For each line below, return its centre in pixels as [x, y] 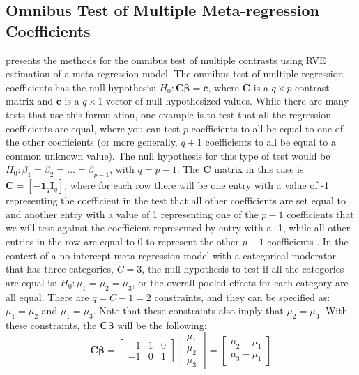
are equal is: [31, 282]
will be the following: [162, 324]
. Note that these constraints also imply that [188, 311]
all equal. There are [47, 297]
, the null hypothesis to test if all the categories [243, 269]
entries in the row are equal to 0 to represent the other [122, 241]
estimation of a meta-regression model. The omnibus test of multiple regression [175, 74]
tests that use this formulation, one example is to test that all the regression [168, 114]
